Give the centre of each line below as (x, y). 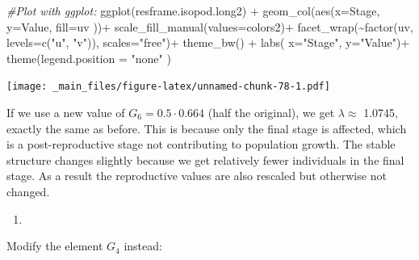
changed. (28, 191)
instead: (143, 246)
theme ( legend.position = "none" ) (89, 58)
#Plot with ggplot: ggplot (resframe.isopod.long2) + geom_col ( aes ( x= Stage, (193, 10)
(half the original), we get (271, 113)
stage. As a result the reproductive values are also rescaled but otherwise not (197, 176)
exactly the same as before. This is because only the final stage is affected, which (207, 128)
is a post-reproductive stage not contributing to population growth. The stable (201, 144)
